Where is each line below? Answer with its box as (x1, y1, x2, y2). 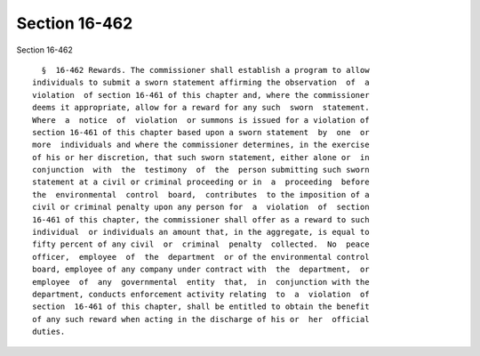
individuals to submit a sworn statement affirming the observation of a (32, 77, 370, 88)
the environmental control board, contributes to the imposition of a (32, 190, 370, 199)
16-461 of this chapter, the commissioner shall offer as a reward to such (32, 214, 370, 224)
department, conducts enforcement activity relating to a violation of (32, 289, 370, 299)
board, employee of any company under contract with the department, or (32, 264, 370, 275)
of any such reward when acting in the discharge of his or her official (32, 314, 370, 324)
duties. (32, 327, 66, 337)
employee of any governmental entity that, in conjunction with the (32, 277, 370, 287)
